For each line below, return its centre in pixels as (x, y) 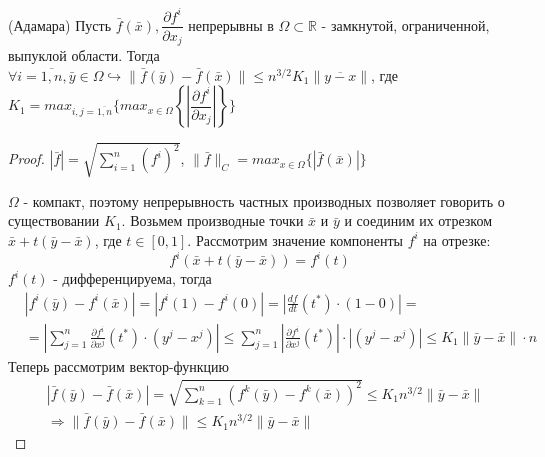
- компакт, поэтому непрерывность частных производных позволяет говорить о (264, 200)
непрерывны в (231, 24)
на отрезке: (457, 239)
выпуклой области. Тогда (84, 55)
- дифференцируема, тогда (132, 278)
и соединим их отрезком (418, 220)
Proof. (26, 158)
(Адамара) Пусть (60, 24)
